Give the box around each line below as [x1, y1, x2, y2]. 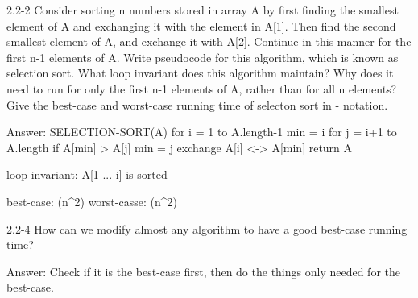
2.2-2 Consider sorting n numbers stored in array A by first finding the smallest [6, 2, 399, 18]
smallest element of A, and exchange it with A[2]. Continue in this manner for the [6, 33, 412, 50]
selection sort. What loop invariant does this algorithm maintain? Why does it [6, 64, 394, 81]
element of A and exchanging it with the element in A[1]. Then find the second [6, 17, 396, 34]
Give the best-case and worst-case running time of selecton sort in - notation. [6, 96, 388, 113]
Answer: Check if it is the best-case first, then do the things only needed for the [6, 263, 400, 279]
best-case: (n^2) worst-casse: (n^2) [6, 192, 177, 209]
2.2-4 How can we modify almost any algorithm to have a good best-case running [6, 220, 408, 237]
